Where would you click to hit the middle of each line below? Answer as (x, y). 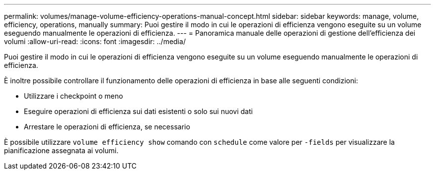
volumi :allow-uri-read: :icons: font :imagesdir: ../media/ (95, 41)
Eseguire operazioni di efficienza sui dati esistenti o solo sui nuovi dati (138, 111)
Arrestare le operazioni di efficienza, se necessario (107, 127)
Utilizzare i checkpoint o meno (73, 96)
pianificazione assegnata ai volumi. (61, 150)
